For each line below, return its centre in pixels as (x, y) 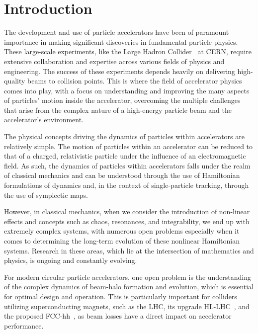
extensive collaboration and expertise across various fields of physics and (114, 61)
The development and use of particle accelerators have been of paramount (117, 32)
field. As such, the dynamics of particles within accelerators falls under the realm (127, 165)
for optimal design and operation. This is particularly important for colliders (121, 296)
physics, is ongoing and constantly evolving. (71, 260)
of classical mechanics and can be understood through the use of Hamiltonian (122, 175)
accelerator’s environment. (44, 120)
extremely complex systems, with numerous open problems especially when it (122, 231)
